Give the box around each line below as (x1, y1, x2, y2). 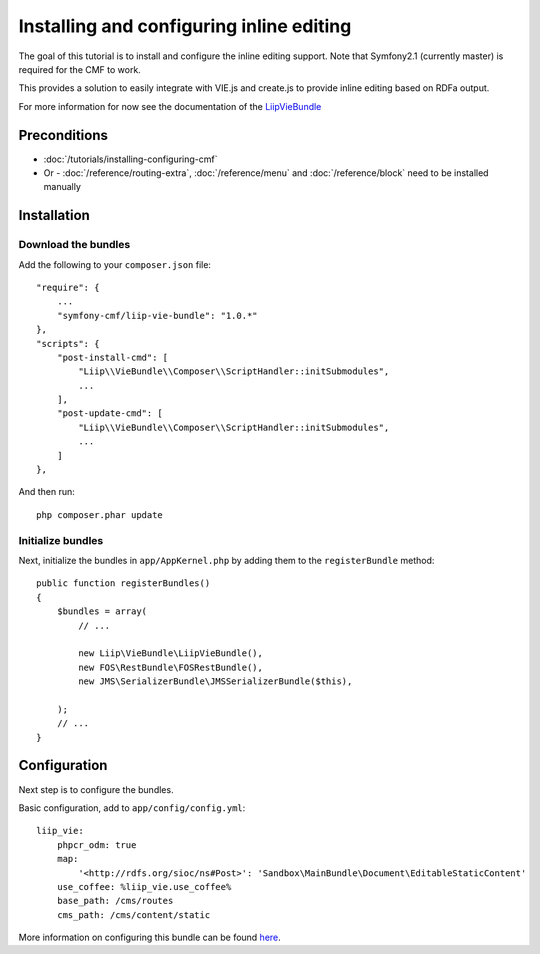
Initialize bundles (18, 533, 104, 547)
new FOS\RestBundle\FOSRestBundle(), (78, 661, 264, 673)
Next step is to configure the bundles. (18, 783, 174, 795)
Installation (18, 207, 90, 224)
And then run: (18, 486, 75, 498)
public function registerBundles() (36, 578, 211, 589)
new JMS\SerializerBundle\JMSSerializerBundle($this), (78, 676, 353, 687)
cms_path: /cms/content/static (56, 909, 211, 920)
